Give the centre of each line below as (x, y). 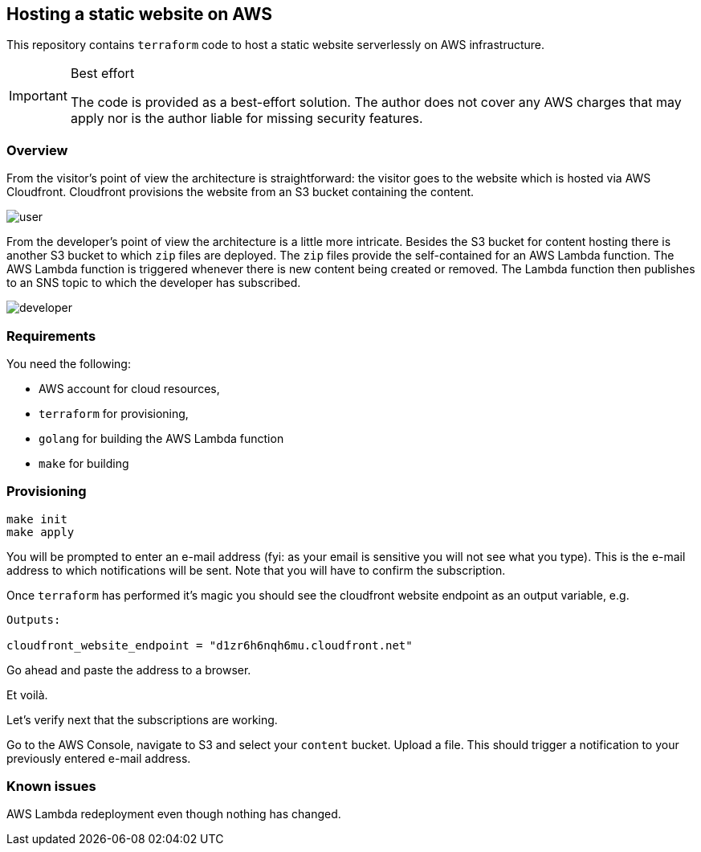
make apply (41, 532)
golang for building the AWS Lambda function (161, 438)
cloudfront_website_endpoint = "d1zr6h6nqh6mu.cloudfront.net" (210, 645)
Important (38, 96)
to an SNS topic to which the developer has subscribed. (154, 283)
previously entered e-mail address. (99, 758)
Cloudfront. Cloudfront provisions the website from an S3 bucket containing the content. (240, 192)
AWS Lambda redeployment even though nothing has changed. (174, 814)
